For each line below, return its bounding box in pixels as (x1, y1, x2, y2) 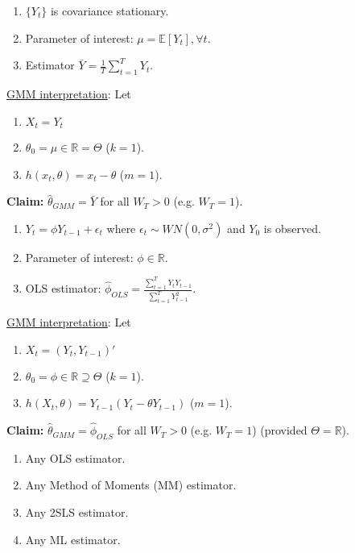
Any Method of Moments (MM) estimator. (25, 476, 237, 493)
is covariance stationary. (50, 2, 169, 19)
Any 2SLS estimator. (25, 504, 129, 521)
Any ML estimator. (25, 530, 121, 547)
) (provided (252, 422, 308, 439)
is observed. (263, 219, 321, 236)
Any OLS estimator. (25, 449, 126, 466)
